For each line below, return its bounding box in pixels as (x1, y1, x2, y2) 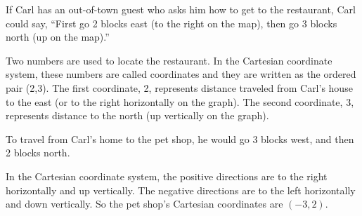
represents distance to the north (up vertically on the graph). (6, 108, 269, 123)
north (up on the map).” (6, 29, 110, 44)
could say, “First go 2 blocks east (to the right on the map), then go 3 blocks (6, 15, 337, 30)
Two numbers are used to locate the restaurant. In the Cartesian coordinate (6, 53, 332, 67)
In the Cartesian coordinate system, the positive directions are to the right (6, 168, 328, 183)
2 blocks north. (6, 145, 70, 160)
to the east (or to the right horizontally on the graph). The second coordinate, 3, (6, 94, 354, 109)
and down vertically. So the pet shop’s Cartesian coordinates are (6, 196, 283, 211)
